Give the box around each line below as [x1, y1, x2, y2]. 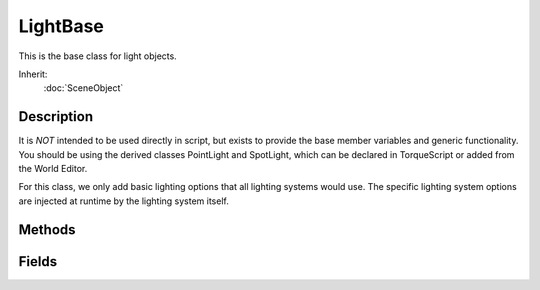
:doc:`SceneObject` [43, 82, 124, 94]
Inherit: [18, 68, 48, 80]
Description [18, 108, 94, 125]
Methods [18, 221, 76, 238]
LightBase [18, 15, 105, 37]
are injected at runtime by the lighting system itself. [18, 195, 229, 207]
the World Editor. [18, 163, 88, 175]
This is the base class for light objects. [18, 50, 177, 62]
